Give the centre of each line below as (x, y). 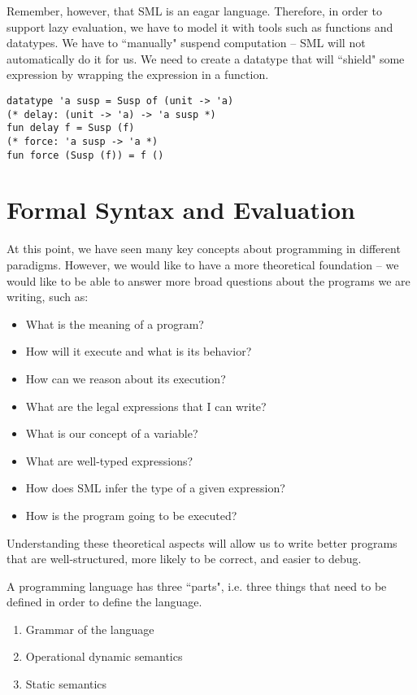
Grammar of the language (90, 629)
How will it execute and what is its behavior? (139, 351)
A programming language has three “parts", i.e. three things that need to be (197, 586)
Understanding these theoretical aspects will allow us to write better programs (202, 542)
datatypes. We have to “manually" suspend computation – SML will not (186, 43)
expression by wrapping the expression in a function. (138, 74)
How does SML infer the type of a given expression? (155, 488)
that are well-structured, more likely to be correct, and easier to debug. (184, 559)
